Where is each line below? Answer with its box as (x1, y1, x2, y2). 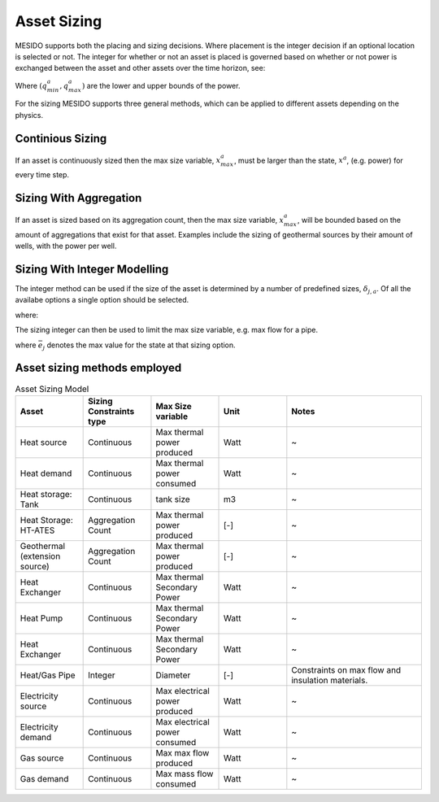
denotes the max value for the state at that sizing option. (46, 340, 236, 350)
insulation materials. (291, 674, 368, 686)
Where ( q (15, 81, 48, 90)
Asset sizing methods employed (15, 361, 182, 375)
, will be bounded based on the (297, 215, 402, 224)
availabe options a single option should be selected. (15, 295, 189, 305)
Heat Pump (20, 612, 63, 624)
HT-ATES (20, 525, 55, 536)
